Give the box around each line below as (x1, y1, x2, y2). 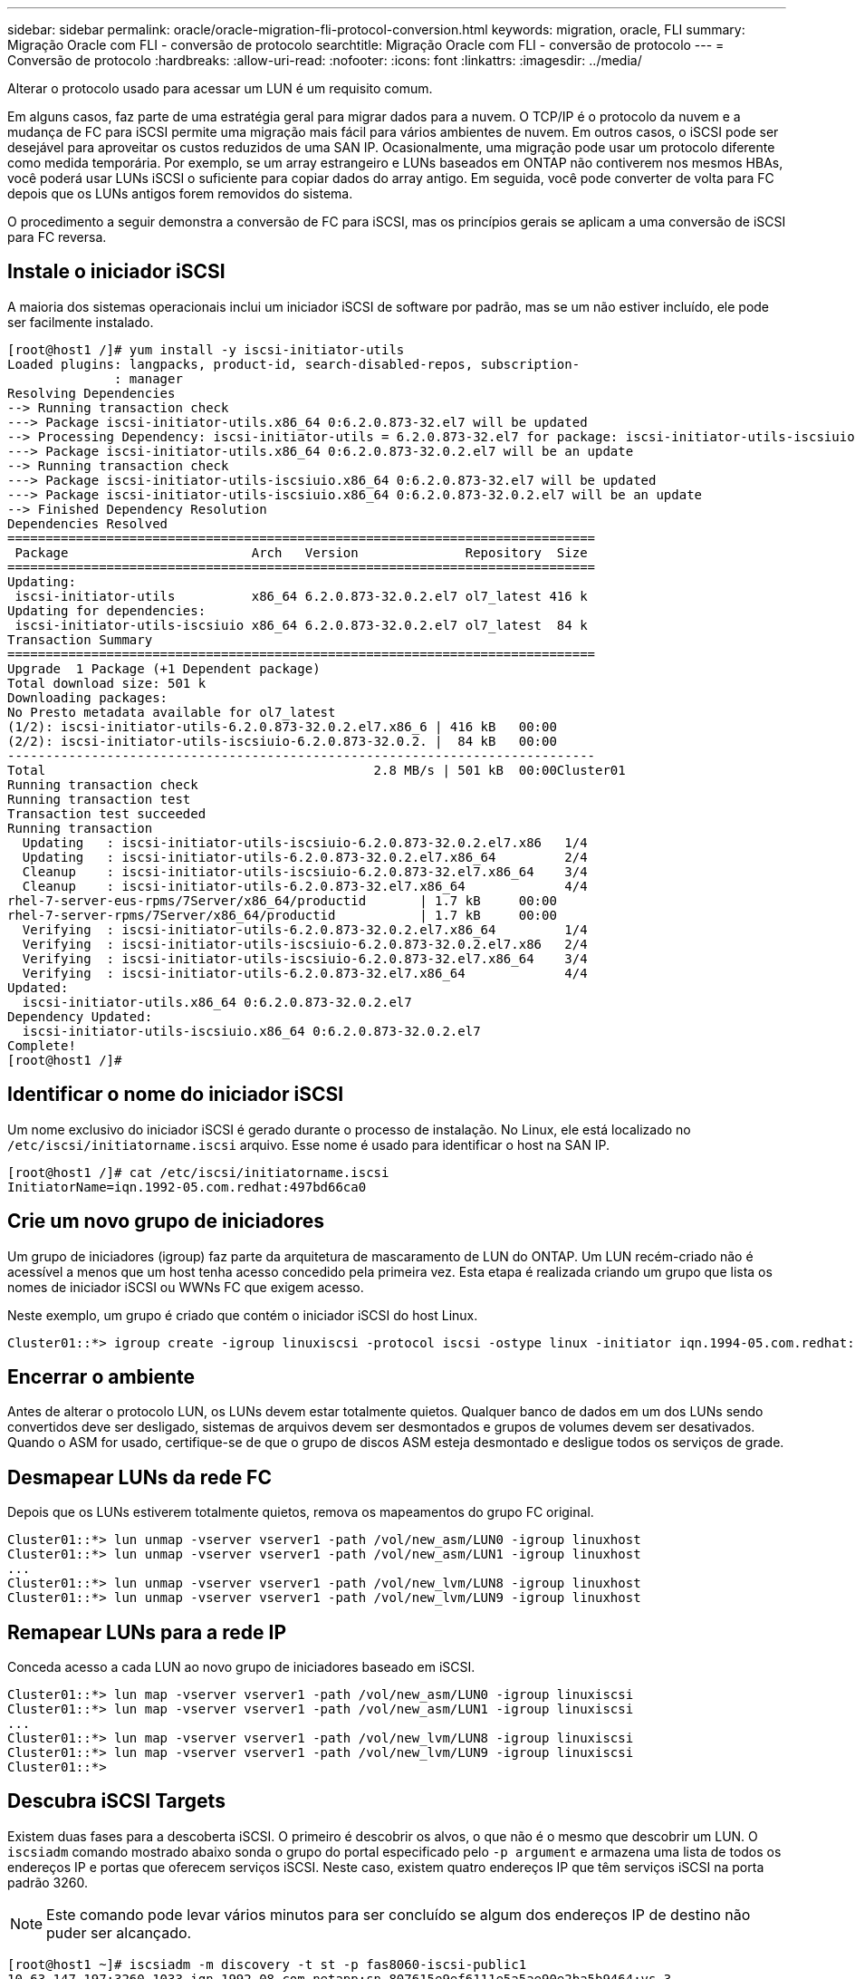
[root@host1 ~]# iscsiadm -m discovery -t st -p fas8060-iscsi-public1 (7, 1956, 527, 1972)
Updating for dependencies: (7, 603, 207, 618)
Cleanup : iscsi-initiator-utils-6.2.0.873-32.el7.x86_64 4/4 (22, 878, 588, 893)
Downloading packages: (7, 690, 168, 705)
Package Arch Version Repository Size (14, 545, 588, 560)
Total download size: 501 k (7, 675, 207, 690)
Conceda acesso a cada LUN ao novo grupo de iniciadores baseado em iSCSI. (7, 1659, 476, 1675)
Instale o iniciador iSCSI (7, 260, 226, 284)
